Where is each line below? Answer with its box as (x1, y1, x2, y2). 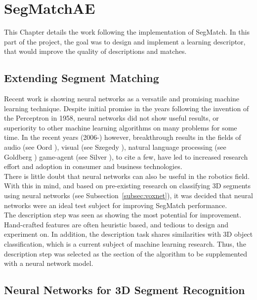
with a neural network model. (4, 258, 93, 268)
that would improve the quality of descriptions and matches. (4, 46, 187, 56)
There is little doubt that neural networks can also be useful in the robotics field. (4, 171, 250, 181)
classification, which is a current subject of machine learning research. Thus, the (4, 239, 246, 249)
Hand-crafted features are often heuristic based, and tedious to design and (4, 219, 229, 229)
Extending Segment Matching (4, 70, 159, 86)
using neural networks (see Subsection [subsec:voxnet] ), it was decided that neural (4, 190, 253, 201)
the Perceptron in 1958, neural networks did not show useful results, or (4, 113, 219, 123)
